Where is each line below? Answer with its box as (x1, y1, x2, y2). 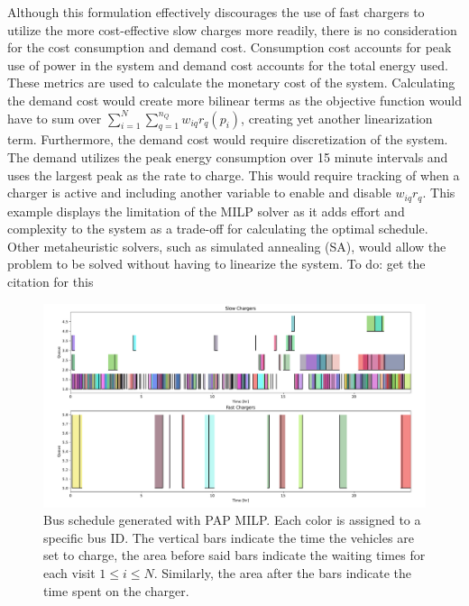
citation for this (7, 271, 94, 290)
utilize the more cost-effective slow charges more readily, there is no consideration (7, 20, 457, 39)
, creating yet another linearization (241, 108, 433, 127)
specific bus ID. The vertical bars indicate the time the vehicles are (43, 528, 414, 546)
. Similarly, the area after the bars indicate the (153, 564, 412, 583)
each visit (43, 564, 96, 583)
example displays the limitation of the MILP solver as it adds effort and (7, 201, 405, 220)
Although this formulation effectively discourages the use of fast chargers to (7, 3, 425, 21)
